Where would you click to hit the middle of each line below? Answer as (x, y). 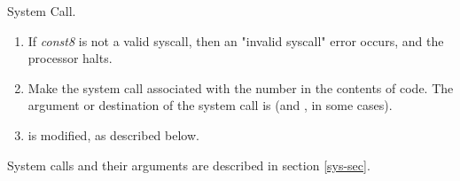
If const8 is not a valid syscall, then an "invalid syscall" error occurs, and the (236, 40)
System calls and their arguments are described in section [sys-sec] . (189, 165)
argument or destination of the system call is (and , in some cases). (210, 105)
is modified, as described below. (113, 134)
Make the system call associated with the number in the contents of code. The (241, 87)
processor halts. (70, 58)
